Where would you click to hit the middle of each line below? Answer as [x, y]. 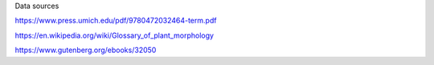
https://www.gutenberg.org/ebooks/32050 [86, 50]
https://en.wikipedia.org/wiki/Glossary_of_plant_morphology [115, 35]
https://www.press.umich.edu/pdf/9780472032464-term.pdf [116, 21]
